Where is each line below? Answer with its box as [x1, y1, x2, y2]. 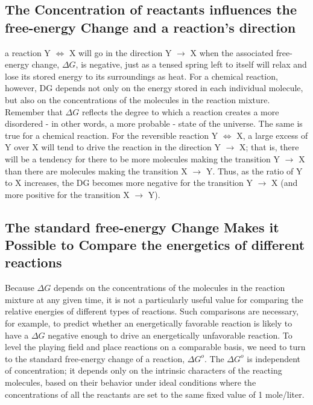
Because [5, 281, 34, 294]
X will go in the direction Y [69, 46, 172, 59]
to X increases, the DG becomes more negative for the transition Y [5, 176, 253, 189]
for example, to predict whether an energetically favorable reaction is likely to [5, 317, 292, 330]
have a [5, 328, 29, 341]
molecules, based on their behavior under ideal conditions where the [5, 376, 256, 389]
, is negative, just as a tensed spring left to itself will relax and [75, 58, 307, 71]
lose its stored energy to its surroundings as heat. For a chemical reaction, [5, 69, 278, 82]
